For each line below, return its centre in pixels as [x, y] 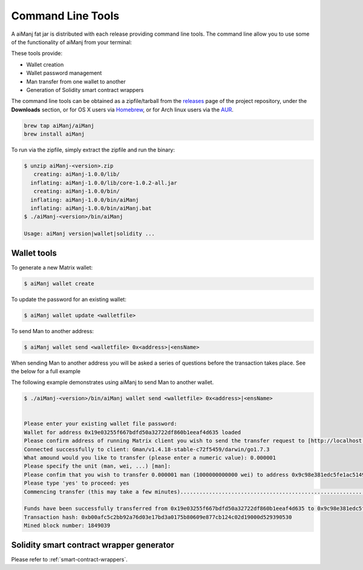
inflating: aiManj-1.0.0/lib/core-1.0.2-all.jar [104, 183]
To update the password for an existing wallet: [69, 299]
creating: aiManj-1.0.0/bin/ [77, 191]
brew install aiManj [54, 134]
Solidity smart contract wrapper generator [93, 545]
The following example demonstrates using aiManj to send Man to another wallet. [113, 382]
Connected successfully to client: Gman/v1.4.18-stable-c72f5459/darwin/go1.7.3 [147, 449]
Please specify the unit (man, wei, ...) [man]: [97, 466]
